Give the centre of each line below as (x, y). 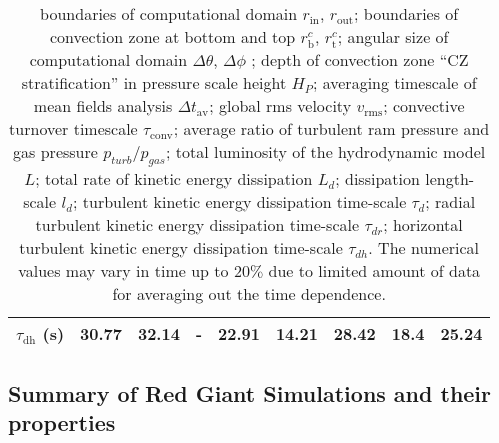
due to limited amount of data (374, 271)
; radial (450, 202)
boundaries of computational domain (169, 13)
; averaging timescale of (394, 82)
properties (62, 421)
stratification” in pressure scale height (154, 82)
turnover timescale (73, 128)
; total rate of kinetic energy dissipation (174, 179)
